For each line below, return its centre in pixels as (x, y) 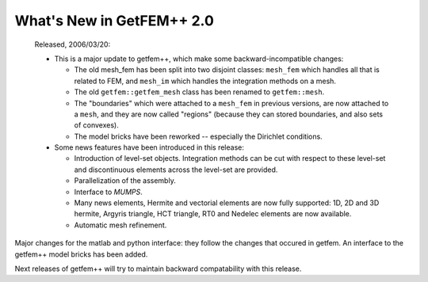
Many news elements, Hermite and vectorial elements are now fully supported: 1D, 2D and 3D (227, 203)
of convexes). (96, 125)
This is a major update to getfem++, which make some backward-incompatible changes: (199, 59)
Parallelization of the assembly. (125, 181)
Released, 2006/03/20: (73, 44)
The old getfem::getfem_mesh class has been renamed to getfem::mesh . (199, 92)
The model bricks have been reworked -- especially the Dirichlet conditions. (198, 136)
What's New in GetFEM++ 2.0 (114, 21)
